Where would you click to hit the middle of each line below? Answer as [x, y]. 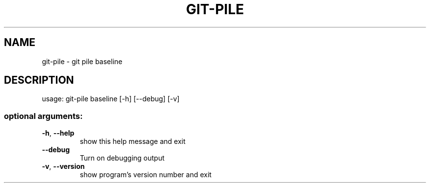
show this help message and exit [133, 141]
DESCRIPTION [39, 80]
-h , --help [58, 133]
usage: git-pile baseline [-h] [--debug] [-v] [111, 99]
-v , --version [63, 166]
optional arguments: [43, 116]
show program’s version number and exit [146, 175]
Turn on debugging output [122, 158]
